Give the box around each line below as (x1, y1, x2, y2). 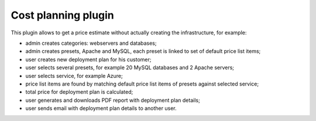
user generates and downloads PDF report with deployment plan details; (25, 97, 200, 104)
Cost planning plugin (11, 9, 114, 22)
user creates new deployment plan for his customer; (25, 56, 152, 63)
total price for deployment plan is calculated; (25, 88, 133, 95)
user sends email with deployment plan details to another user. (25, 105, 177, 112)
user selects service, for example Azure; (25, 72, 123, 79)
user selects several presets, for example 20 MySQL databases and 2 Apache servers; (25, 64, 234, 71)
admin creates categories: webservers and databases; (25, 40, 157, 47)
